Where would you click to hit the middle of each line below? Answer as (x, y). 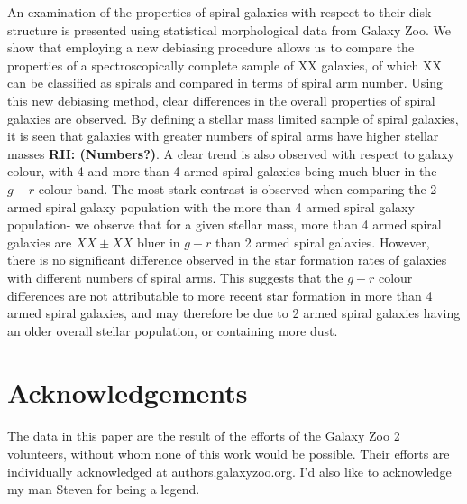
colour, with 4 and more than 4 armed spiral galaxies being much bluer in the (222, 171)
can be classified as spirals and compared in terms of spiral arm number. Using (225, 83)
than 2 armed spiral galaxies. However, (323, 242)
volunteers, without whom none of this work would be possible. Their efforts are (229, 453)
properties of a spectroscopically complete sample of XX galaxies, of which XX (224, 65)
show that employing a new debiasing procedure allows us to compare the (211, 47)
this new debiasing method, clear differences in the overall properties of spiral (221, 100)
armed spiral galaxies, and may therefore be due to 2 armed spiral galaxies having (234, 313)
